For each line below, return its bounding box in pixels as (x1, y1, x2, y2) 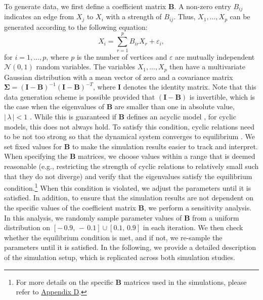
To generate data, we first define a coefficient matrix (4, 1, 166, 11)
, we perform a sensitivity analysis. (144, 202, 252, 213)
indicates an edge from (4, 11, 74, 22)
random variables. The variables (36, 61, 135, 72)
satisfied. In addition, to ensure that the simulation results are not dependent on (4, 192, 253, 203)
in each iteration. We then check (143, 222, 243, 233)
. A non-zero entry (174, 1, 231, 11)
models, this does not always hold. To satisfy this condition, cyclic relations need (4, 121, 254, 132)
